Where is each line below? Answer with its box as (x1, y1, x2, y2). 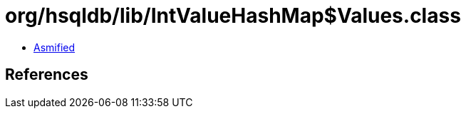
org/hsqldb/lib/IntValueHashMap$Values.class (5, 4, 461, 28)
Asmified (33, 41, 76, 53)
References (5, 66, 88, 84)
